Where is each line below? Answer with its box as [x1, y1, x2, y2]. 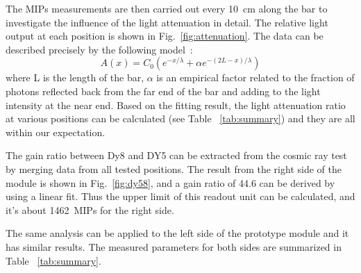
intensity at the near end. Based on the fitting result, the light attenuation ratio [6, 97, 346, 112]
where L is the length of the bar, [6, 70, 144, 85]
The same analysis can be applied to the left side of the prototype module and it [6, 226, 349, 240]
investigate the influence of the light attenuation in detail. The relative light [6, 15, 328, 29]
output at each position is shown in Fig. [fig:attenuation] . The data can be [6, 28, 324, 43]
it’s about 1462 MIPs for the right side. [6, 202, 174, 217]
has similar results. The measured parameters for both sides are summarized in [6, 239, 342, 254]
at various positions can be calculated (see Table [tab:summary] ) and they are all [6, 111, 355, 126]
